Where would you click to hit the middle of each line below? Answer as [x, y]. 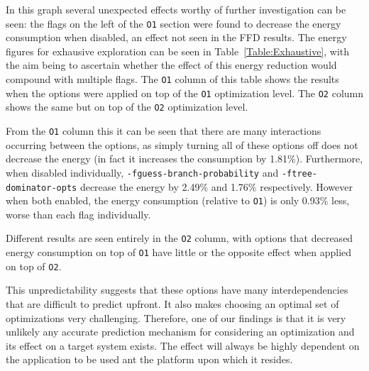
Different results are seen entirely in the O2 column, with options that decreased [180, 238]
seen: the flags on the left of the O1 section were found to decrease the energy [174, 23]
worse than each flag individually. [78, 214]
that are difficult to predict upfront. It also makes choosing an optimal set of [172, 303]
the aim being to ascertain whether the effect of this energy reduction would [171, 65]
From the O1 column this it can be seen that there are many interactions [164, 131]
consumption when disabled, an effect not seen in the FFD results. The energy [176, 37]
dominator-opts [42, 188]
